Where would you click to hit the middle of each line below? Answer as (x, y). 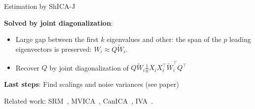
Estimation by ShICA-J (40, 6)
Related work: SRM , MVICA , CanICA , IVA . (79, 100)
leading (240, 39)
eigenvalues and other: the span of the (164, 39)
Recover (27, 67)
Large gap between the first (57, 39)
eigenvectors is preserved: (54, 49)
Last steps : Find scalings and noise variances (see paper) (91, 84)
